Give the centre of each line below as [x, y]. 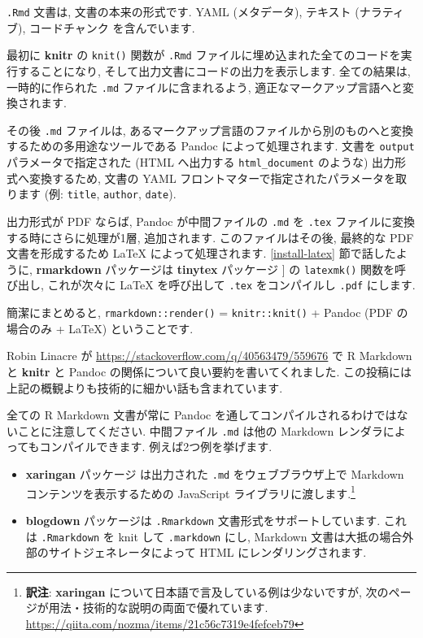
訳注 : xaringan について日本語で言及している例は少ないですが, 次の [207, 591]
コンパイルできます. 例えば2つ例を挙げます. [156, 447]
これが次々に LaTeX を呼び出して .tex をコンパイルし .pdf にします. [231, 285]
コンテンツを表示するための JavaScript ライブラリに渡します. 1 [190, 492]
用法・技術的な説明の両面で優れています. [158, 608]
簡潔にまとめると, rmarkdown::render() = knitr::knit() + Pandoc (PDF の [207, 312]
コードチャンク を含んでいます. [112, 27]
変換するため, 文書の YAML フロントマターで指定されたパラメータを [212, 178]
